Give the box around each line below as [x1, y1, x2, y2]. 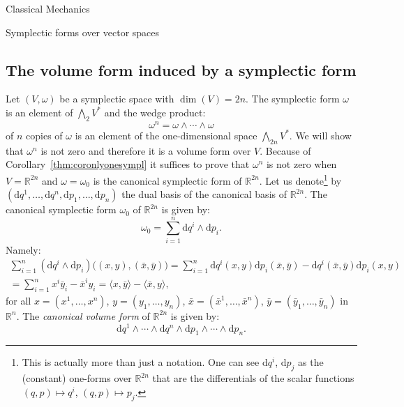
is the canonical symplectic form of [93, 173, 242, 187]
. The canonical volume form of [16, 308, 150, 323]
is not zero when [266, 157, 337, 171]
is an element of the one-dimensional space [75, 128, 257, 142]
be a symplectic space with [59, 91, 174, 106]
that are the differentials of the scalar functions [152, 371, 354, 385]
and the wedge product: [104, 105, 206, 119]
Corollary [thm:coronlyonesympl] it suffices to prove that [6, 157, 250, 171]
